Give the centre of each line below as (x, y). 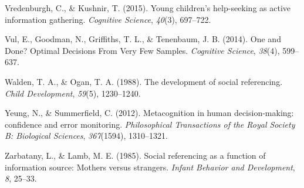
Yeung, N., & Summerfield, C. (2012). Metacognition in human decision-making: (149, 113)
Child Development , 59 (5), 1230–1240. (73, 93)
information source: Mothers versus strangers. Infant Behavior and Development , (150, 167)
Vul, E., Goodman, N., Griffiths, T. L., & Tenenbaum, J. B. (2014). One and (143, 39)
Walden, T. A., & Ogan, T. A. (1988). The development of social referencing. (144, 81)
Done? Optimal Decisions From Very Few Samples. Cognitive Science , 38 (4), (142, 50)
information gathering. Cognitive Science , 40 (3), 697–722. (108, 19)
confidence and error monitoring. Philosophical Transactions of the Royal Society (150, 124)
